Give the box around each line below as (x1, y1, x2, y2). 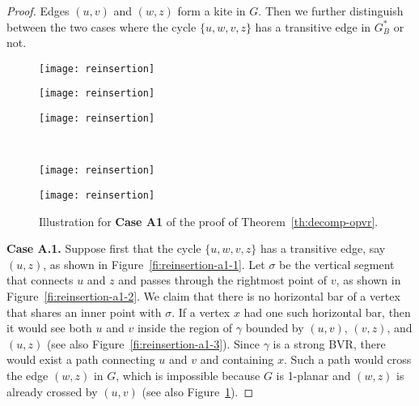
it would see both (6, 319, 92, 336)
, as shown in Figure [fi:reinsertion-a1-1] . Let (43, 255, 265, 272)
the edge (6, 367, 49, 383)
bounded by (245, 319, 304, 336)
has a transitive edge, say (260, 240, 386, 257)
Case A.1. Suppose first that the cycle (6, 240, 201, 257)
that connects (6, 271, 74, 288)
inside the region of (137, 319, 233, 336)
